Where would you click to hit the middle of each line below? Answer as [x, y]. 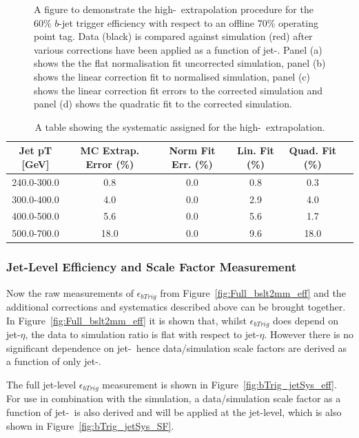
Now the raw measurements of [70, 292]
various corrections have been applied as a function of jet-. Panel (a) [178, 49]
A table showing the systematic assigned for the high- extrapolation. [180, 126]
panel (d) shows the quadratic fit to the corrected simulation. [163, 104]
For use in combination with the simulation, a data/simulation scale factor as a [174, 398]
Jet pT [35, 150]
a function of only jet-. [54, 361]
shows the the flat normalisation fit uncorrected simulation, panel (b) [180, 63]
